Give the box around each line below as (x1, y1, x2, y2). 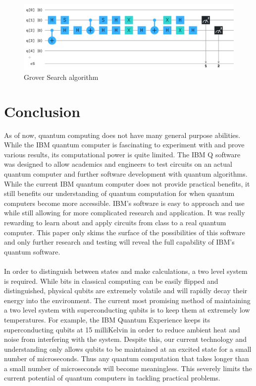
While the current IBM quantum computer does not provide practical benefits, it (4, 178, 250, 189)
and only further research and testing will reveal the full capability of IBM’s (4, 237, 235, 247)
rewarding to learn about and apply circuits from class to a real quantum (4, 217, 226, 227)
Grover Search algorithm (24, 71, 99, 82)
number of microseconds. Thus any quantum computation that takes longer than (4, 353, 249, 364)
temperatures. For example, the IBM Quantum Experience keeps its (4, 314, 210, 324)
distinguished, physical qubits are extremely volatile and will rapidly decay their (4, 285, 248, 296)
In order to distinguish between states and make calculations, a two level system (4, 265, 248, 276)
